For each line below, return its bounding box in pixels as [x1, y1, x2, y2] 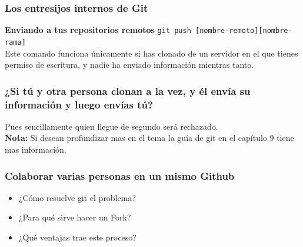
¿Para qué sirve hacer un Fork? [18, 211, 131, 223]
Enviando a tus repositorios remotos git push [5, 24, 191, 36]
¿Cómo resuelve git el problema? [18, 191, 136, 203]
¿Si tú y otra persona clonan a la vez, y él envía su [5, 83, 251, 98]
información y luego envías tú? [5, 97, 153, 111]
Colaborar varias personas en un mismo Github [5, 168, 235, 183]
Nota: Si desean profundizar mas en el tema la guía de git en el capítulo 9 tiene [5, 131, 294, 144]
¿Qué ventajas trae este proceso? [18, 231, 136, 243]
